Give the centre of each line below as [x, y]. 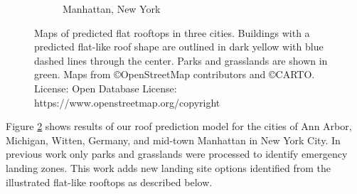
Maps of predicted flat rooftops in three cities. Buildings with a [172, 32]
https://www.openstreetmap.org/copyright [127, 102]
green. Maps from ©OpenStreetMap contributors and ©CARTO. [175, 74]
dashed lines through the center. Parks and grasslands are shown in [181, 60]
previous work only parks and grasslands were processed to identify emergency [177, 154]
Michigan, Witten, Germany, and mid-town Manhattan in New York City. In [173, 140]
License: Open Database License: [106, 88]
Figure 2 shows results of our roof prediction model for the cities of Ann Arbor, [179, 126]
